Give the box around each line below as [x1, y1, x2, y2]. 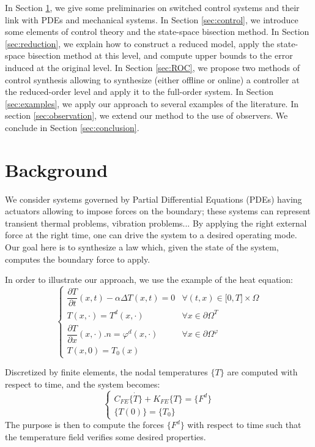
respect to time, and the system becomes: [5, 377, 160, 390]
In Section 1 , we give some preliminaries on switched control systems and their [5, 1, 300, 13]
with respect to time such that [187, 418, 302, 431]
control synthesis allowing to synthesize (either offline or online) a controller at [5, 73, 300, 86]
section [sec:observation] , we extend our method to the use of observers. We [5, 109, 288, 122]
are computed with [227, 366, 298, 378]
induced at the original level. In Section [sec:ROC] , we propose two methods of [5, 61, 300, 73]
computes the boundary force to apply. [5, 252, 150, 265]
